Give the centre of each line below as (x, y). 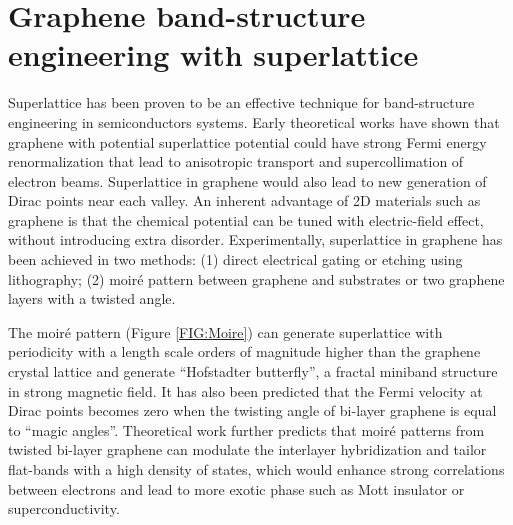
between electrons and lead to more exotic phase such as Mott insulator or (236, 488)
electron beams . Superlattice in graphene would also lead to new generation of (247, 180)
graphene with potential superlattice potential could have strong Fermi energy (247, 141)
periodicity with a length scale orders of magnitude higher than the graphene (244, 351)
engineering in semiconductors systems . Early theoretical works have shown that (254, 121)
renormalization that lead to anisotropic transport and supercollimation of (236, 161)
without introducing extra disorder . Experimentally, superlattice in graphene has (255, 239)
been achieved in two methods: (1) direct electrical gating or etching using (235, 259)
